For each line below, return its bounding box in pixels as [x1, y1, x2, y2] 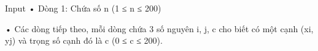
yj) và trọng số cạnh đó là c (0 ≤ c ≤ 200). [5, 34, 163, 47]
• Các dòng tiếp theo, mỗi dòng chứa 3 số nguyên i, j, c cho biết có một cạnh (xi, [5, 22, 314, 35]
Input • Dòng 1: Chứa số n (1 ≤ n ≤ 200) [5, 2, 161, 14]
